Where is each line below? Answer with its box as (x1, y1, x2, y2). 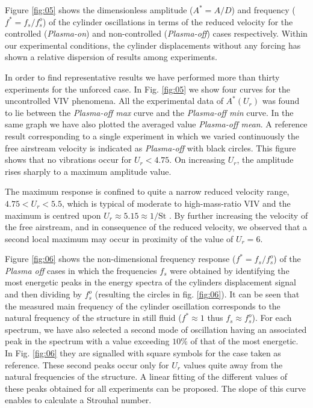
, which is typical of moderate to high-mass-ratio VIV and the (61, 196, 291, 209)
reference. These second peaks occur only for (5, 358, 169, 371)
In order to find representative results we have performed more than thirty (5, 70, 280, 83)
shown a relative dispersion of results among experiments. (5, 50, 217, 63)
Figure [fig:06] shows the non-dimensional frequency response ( (5, 252, 236, 265)
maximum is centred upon (5, 209, 101, 221)
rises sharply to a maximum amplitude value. (5, 165, 172, 177)
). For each (252, 311, 292, 324)
